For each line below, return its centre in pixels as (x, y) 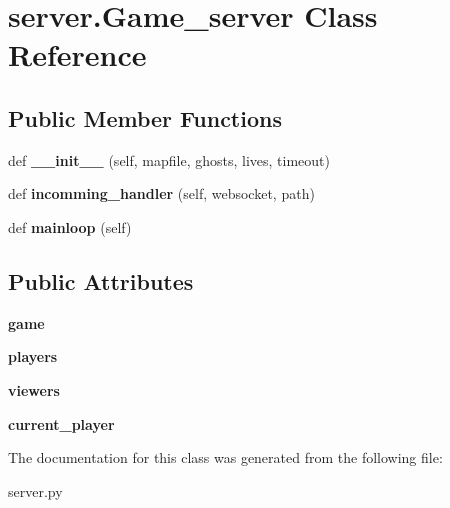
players (33, 356)
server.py (35, 490)
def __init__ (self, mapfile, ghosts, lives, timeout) (169, 159)
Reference (77, 54)
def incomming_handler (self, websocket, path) (161, 193)
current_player (61, 423)
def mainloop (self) (70, 226)
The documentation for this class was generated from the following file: (225, 457)
